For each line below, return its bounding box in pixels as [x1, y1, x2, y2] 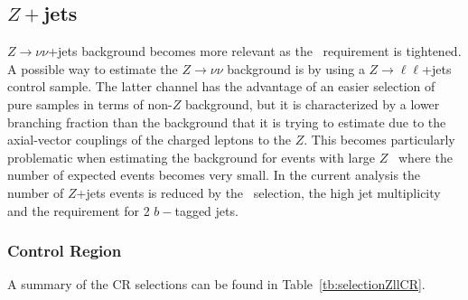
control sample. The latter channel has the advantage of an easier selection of [7, 77, 435, 96]
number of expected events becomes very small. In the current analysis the [7, 165, 421, 184]
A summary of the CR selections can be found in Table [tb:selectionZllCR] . [7, 275, 426, 294]
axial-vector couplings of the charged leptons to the [7, 130, 292, 149]
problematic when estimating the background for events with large [7, 147, 376, 166]
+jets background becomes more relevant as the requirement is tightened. [48, 42, 462, 61]
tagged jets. [174, 201, 239, 220]
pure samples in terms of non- [7, 94, 173, 113]
